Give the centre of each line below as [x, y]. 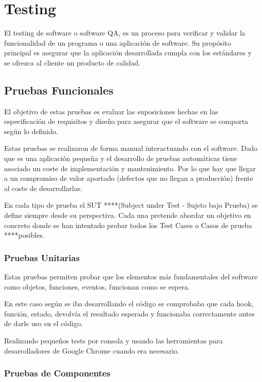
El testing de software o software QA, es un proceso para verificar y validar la [125, 33]
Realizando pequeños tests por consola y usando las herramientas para [114, 341]
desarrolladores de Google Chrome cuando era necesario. [92, 350]
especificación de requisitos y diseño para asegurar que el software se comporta [126, 121]
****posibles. [24, 235]
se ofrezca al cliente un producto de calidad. [72, 62]
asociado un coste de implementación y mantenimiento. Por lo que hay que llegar [130, 168]
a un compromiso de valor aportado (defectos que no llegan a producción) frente [129, 178]
